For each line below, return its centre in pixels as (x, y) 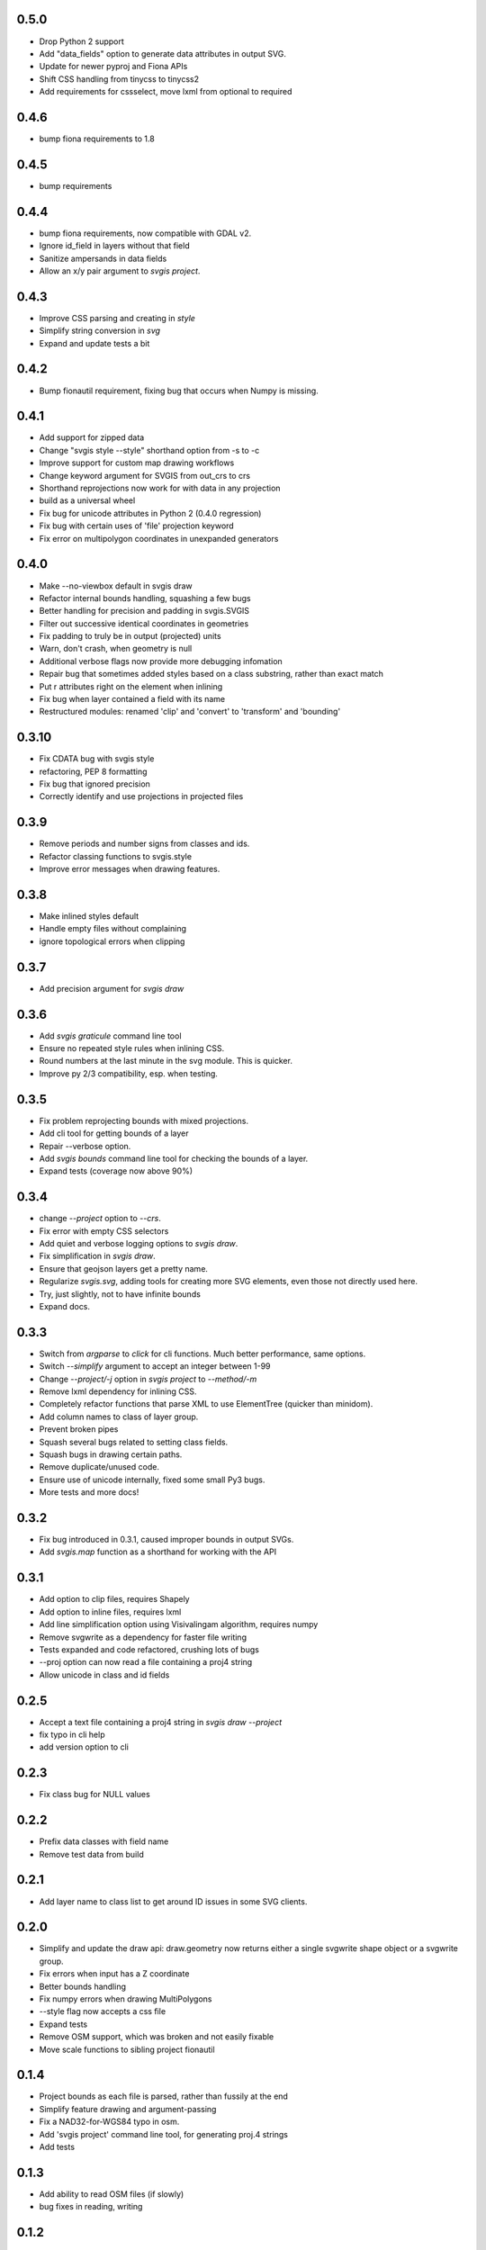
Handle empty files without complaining (112, 929)
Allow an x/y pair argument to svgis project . (120, 271)
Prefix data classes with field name (104, 1841)
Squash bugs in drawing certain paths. (111, 1454)
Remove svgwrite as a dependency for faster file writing (143, 1637)
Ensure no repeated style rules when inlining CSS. (132, 1048)
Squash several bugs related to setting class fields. (134, 1442)
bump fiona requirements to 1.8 (97, 139)
